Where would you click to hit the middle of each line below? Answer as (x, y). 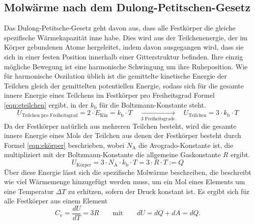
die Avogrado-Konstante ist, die (186, 145)
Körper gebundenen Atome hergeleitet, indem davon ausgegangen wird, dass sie (124, 47)
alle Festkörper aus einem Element (56, 201)
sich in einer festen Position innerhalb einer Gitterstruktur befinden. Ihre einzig (124, 56)
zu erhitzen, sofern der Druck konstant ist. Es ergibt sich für (159, 191)
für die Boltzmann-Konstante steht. (153, 104)
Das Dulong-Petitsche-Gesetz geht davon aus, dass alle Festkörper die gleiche (120, 28)
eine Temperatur (29, 191)
